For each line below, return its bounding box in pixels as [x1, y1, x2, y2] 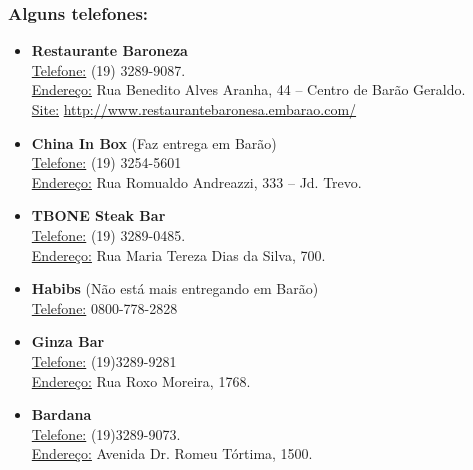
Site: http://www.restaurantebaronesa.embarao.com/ [31, 99, 357, 119]
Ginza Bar [31, 331, 105, 352]
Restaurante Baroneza [31, 40, 188, 61]
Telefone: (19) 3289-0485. [31, 224, 186, 245]
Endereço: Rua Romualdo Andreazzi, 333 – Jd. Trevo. [31, 171, 362, 192]
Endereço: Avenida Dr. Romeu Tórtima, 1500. [31, 443, 313, 464]
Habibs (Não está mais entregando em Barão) [31, 278, 319, 299]
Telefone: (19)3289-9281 [31, 350, 177, 371]
